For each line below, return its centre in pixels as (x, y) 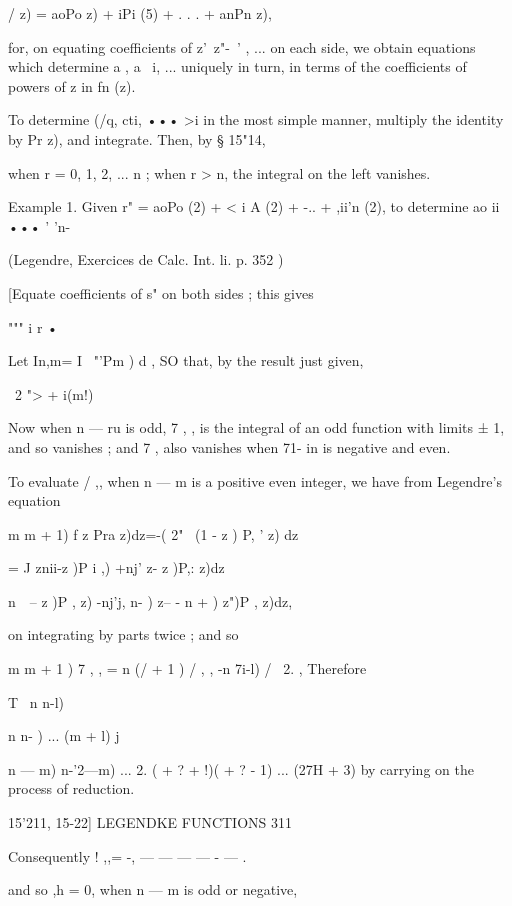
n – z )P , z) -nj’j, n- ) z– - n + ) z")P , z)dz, (150, 600)
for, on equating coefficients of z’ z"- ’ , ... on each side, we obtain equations (242, 46)
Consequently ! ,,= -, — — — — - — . (127, 855)
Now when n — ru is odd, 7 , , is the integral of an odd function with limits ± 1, (256, 427)
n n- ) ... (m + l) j (64, 735)
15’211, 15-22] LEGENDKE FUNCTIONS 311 (150, 822)
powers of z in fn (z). (72, 85)
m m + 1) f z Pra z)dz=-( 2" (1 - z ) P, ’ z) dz (153, 533)
